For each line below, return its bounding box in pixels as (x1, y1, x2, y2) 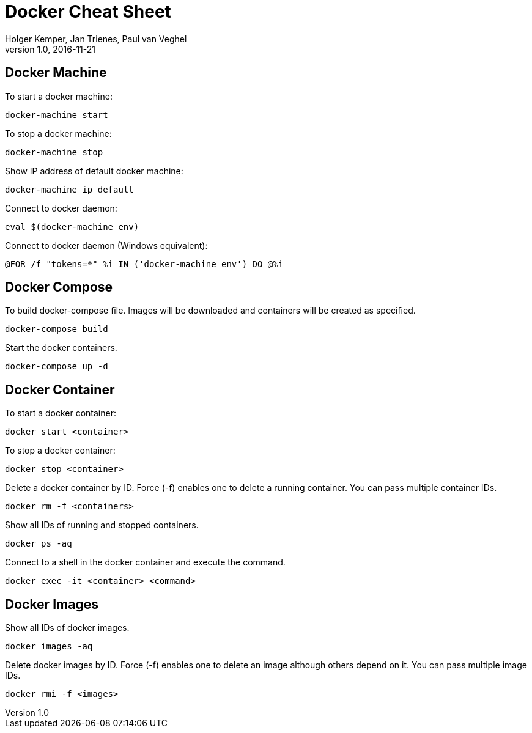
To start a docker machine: (5, 90, 113, 101)
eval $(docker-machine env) (5, 221, 139, 232)
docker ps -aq (5, 539, 72, 549)
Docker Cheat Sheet (5, 1, 171, 22)
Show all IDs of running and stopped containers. (5, 520, 199, 531)
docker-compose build (5, 324, 108, 334)
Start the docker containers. (5, 342, 117, 353)
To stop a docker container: (5, 445, 116, 456)
